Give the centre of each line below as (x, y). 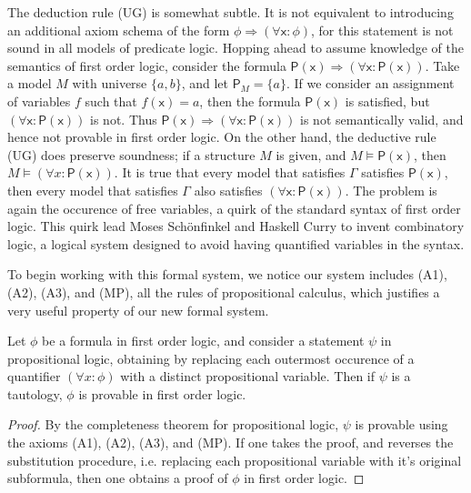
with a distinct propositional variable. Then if (248, 376)
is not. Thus (124, 119)
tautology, (35, 393)
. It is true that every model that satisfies (230, 172)
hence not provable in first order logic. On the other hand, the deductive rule (222, 137)
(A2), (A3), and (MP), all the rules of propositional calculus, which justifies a (224, 292)
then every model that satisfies (93, 190)
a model (30, 83)
